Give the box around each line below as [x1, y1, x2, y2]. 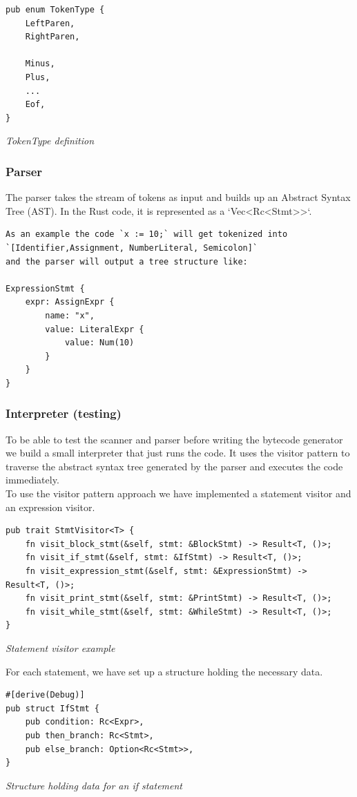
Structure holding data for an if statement [6, 778, 183, 792]
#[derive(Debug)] [6, 690, 85, 700]
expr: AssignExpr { [25, 297, 115, 307]
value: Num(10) [64, 338, 135, 348]
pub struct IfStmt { [6, 703, 100, 713]
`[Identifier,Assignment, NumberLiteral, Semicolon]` [6, 242, 258, 253]
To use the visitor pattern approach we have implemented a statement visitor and [6, 486, 351, 501]
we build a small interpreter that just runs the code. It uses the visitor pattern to [6, 445, 350, 460]
